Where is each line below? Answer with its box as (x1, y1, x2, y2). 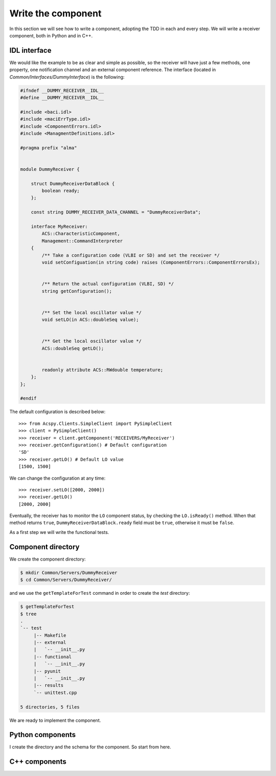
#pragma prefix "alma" (20, 145, 77, 150)
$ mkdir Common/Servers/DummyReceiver (20, 570, 118, 575)
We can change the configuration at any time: (9, 475, 106, 481)
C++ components (9, 758, 66, 766)
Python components (9, 730, 76, 739)
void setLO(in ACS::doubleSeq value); (41, 317, 139, 322)
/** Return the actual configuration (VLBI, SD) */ (41, 281, 174, 287)
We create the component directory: (9, 556, 86, 562)
